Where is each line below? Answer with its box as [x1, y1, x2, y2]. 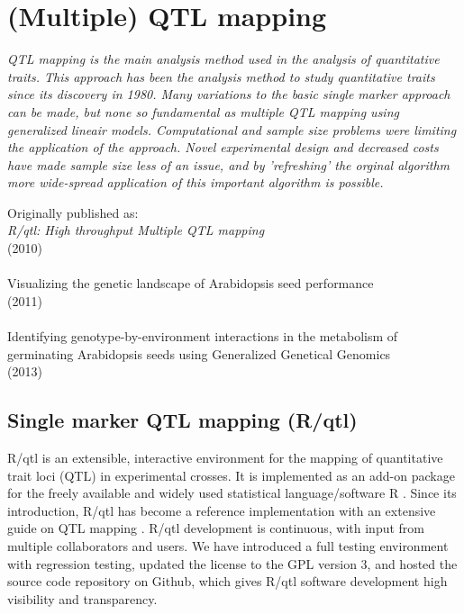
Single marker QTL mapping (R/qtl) [7, 406, 358, 434]
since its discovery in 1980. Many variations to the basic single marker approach [7, 85, 450, 104]
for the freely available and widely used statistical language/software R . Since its [7, 483, 457, 502]
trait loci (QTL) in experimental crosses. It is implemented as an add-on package [7, 465, 455, 484]
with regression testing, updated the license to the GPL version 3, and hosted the [7, 554, 458, 573]
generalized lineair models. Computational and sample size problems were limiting [7, 120, 457, 139]
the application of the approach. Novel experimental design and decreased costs [7, 138, 439, 157]
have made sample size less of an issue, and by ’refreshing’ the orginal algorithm [7, 155, 450, 174]
